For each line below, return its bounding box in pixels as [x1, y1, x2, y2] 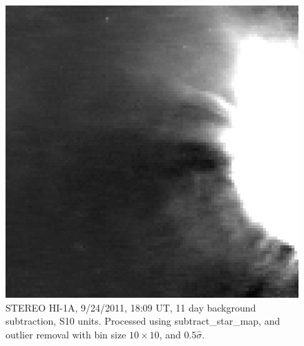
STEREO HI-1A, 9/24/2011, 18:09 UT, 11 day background [6, 300, 256, 314]
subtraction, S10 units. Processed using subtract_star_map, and [6, 314, 281, 328]
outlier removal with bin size [6, 327, 126, 341]
